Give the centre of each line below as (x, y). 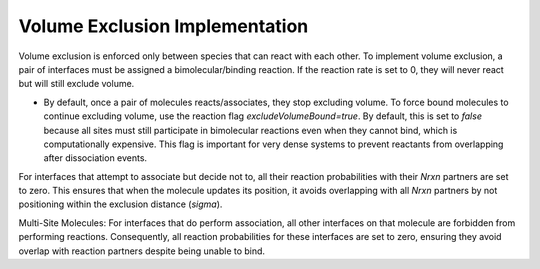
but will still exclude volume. (76, 84)
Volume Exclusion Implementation (163, 26)
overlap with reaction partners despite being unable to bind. (141, 251)
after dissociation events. (95, 158)
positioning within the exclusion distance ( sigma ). (120, 204)
